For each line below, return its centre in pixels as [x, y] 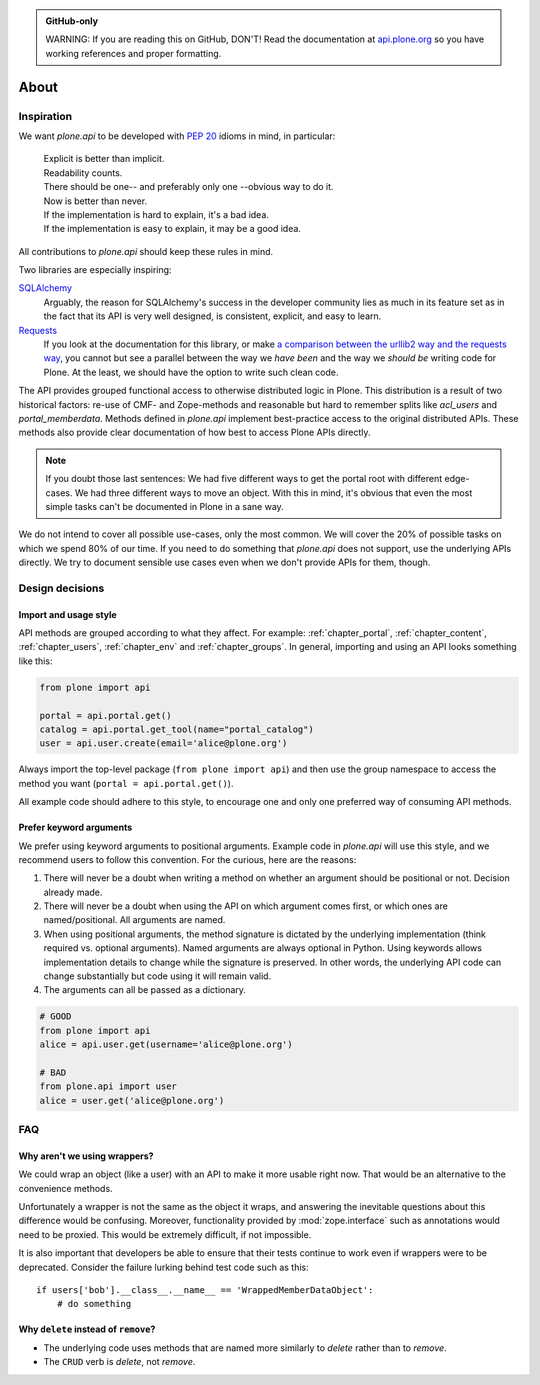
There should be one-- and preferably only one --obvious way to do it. [188, 187]
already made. [73, 892]
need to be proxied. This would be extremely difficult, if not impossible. [165, 1234]
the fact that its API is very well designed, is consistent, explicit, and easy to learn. [212, 316]
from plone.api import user [108, 1086]
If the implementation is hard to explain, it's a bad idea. [156, 214]
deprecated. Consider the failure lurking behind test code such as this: [163, 1267]
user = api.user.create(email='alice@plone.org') [163, 743]
